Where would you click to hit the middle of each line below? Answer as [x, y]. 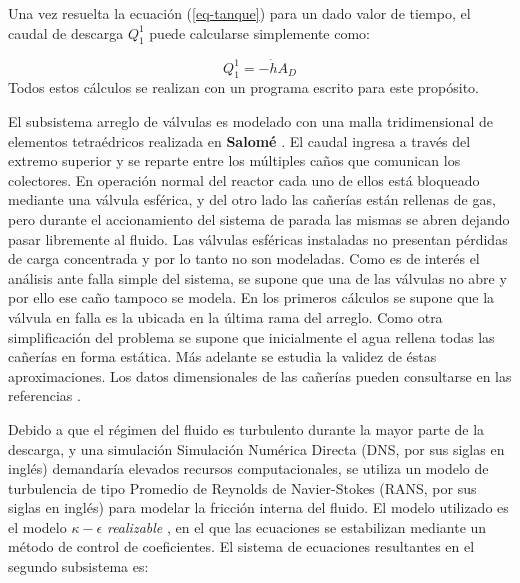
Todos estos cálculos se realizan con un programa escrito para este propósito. [243, 87]
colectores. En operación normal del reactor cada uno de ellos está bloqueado [244, 179]
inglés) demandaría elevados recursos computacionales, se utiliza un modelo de [248, 468]
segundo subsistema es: [78, 566]
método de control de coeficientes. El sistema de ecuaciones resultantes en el [241, 546]
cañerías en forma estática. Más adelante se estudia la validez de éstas [222, 356]
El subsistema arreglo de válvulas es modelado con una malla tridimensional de [250, 121]
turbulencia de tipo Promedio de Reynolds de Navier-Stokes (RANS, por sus [242, 487]
